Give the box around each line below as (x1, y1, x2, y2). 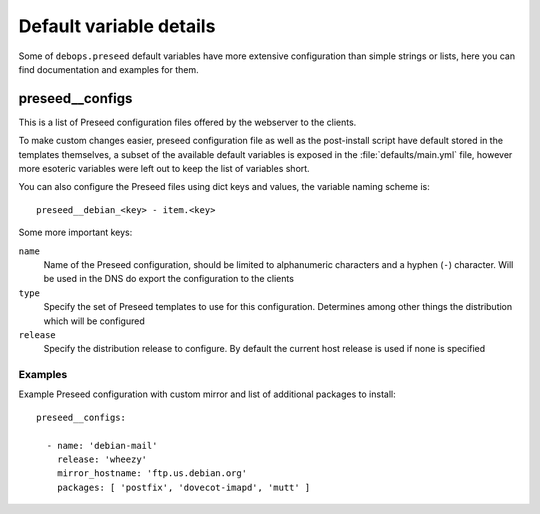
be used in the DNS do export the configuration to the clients (43, 273, 295, 285)
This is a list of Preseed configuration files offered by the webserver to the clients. (18, 116, 357, 128)
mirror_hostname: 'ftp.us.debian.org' (56, 468, 248, 479)
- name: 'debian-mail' (46, 440, 158, 451)
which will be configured (43, 315, 145, 327)
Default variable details (18, 15, 216, 37)
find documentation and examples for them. (18, 63, 199, 75)
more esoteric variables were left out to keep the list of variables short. (18, 163, 310, 175)
